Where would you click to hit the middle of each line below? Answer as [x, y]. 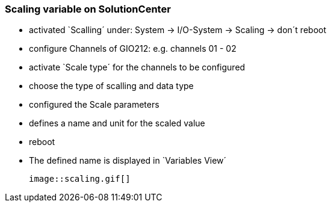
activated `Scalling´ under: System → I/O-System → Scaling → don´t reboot [178, 30]
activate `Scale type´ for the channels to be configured [137, 67]
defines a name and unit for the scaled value [117, 123]
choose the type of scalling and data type [111, 86]
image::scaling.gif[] [80, 179]
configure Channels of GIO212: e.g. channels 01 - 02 [133, 49]
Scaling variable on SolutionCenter [88, 9]
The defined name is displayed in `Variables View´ [128, 161]
